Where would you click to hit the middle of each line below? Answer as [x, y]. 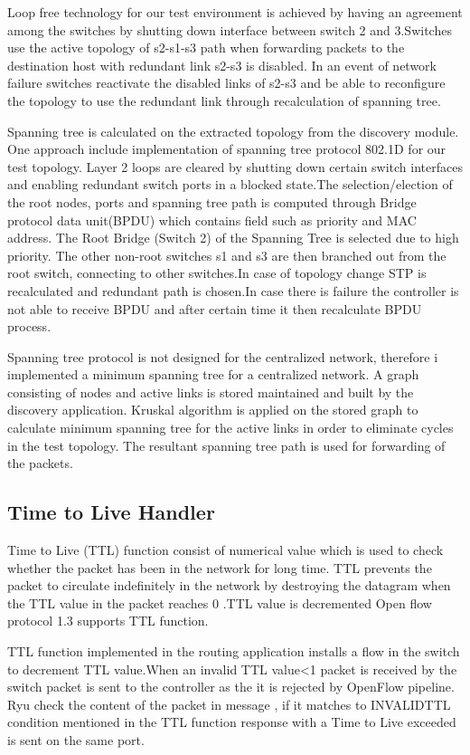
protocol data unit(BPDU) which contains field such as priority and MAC [212, 220]
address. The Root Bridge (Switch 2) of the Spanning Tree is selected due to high [233, 238]
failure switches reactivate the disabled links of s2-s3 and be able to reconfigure [226, 83]
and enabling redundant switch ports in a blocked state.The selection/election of [230, 184]
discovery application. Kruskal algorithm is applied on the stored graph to [213, 410]
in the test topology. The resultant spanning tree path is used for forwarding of [226, 445]
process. [29, 326]
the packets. [40, 463]
